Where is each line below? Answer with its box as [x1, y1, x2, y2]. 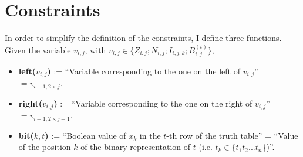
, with [85, 43, 106, 56]
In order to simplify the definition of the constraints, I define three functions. [5, 32, 282, 44]
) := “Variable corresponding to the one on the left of [47, 64, 240, 77]
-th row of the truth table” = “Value [166, 129, 298, 141]
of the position [18, 141, 71, 153]
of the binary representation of [80, 141, 191, 153]
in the [139, 129, 161, 141]
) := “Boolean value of [45, 129, 126, 141]
